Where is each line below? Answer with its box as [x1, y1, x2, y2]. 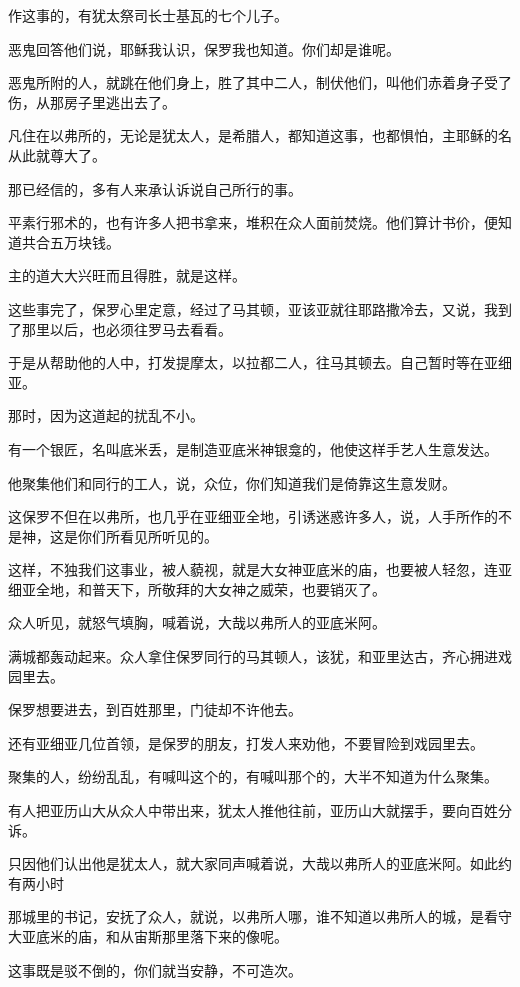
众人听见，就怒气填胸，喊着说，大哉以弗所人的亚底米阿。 [8, 612, 386, 633]
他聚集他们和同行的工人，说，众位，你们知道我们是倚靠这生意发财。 [8, 472, 456, 493]
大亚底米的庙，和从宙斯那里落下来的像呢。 [8, 926, 288, 946]
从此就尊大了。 [8, 144, 106, 165]
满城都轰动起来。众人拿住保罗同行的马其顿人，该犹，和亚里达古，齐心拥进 [8, 646, 498, 667]
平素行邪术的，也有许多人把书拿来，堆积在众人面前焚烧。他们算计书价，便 [8, 212, 498, 233]
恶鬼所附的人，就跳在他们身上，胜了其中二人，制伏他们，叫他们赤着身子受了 [8, 72, 512, 93]
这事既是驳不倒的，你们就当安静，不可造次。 [8, 959, 302, 980]
